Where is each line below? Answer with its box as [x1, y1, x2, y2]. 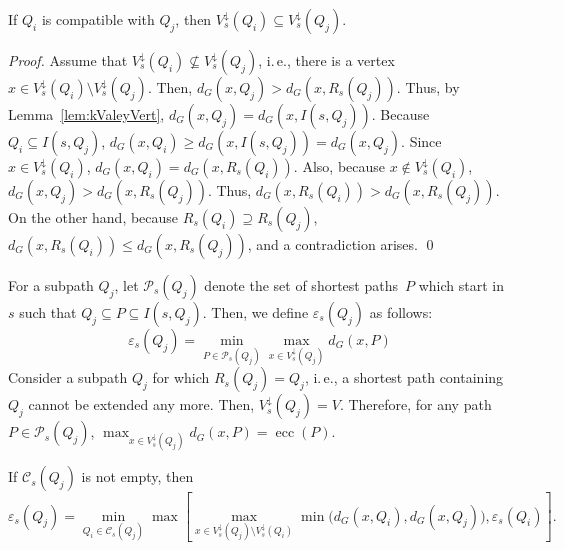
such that [19, 302, 77, 322]
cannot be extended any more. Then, [28, 394, 255, 415]
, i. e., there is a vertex [258, 50, 395, 70]
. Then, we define [202, 302, 309, 322]
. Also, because [293, 156, 385, 176]
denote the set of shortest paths [204, 275, 398, 295]
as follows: [369, 302, 433, 322]
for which [152, 367, 210, 388]
